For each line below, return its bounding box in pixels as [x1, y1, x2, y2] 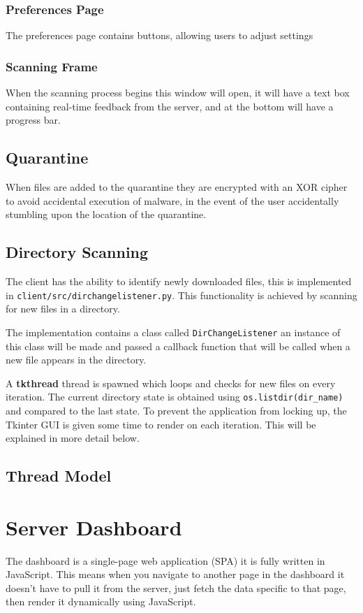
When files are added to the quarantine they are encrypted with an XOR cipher [6, 180, 348, 194]
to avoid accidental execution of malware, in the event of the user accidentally [6, 193, 339, 208]
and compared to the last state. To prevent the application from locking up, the [6, 403, 347, 417]
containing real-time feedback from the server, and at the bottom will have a [6, 99, 334, 113]
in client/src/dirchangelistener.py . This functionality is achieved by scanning [6, 287, 357, 302]
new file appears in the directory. [6, 352, 147, 367]
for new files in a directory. [6, 301, 120, 316]
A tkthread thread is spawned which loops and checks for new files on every [6, 375, 336, 390]
